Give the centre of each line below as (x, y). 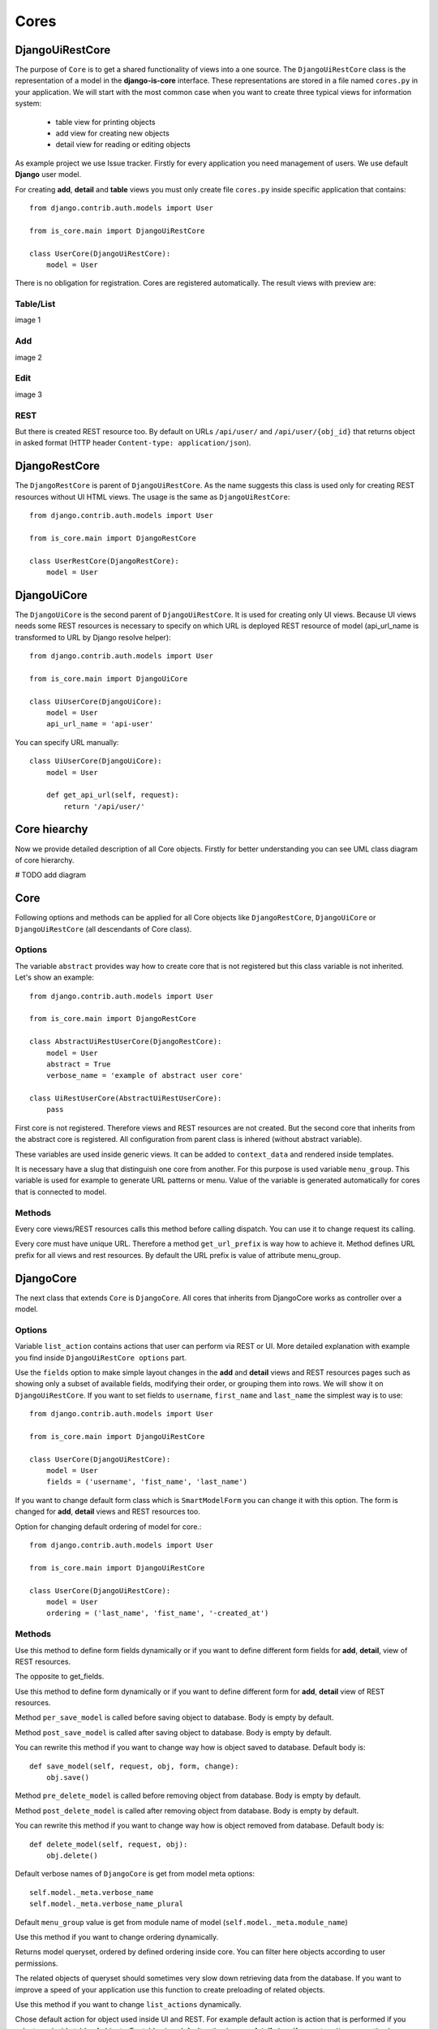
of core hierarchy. (45, 859)
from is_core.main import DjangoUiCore (109, 678)
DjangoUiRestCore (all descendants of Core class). (103, 928)
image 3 (28, 394)
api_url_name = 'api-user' (100, 724)
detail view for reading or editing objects (123, 144)
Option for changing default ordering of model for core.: (108, 1527)
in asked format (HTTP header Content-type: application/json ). (133, 443)
